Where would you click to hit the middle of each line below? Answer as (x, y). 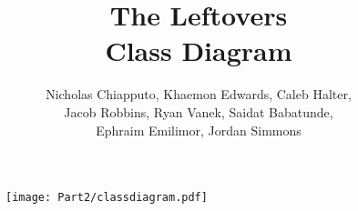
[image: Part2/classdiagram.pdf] (107, 198)
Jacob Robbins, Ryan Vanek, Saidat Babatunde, (199, 111)
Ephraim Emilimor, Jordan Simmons (199, 130)
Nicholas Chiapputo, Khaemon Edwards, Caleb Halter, (199, 94)
